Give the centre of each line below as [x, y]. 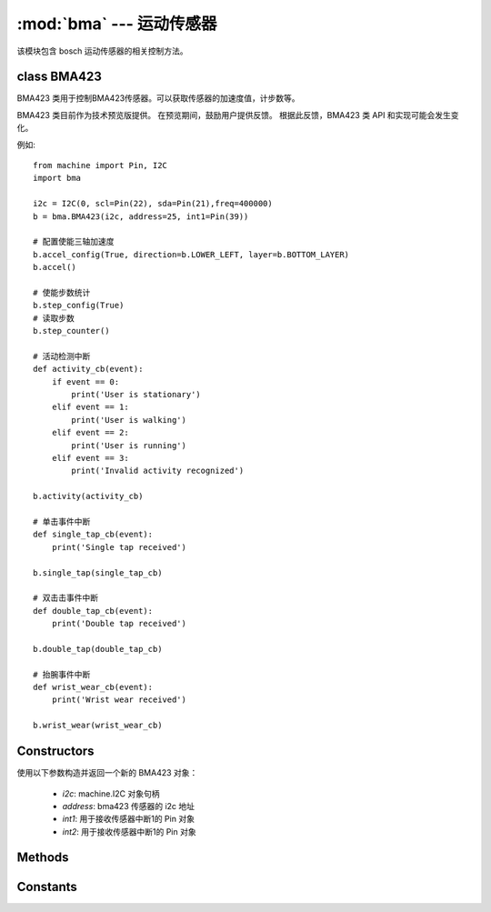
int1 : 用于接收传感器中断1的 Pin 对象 [129, 819]
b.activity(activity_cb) [88, 496]
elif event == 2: [90, 433]
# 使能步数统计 [62, 292]
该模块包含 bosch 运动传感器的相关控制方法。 [102, 51]
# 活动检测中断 [62, 356]
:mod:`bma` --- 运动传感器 [117, 24]
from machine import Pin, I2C [100, 165]
